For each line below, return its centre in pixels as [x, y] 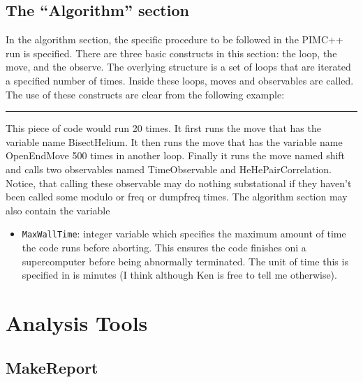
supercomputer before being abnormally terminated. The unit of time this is [185, 261]
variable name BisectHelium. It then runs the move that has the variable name [174, 141]
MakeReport [52, 367]
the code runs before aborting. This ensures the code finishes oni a [164, 247]
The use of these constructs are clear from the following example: [145, 94]
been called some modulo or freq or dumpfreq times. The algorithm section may [177, 197]
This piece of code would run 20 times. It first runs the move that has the [163, 128]
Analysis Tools [77, 322]
